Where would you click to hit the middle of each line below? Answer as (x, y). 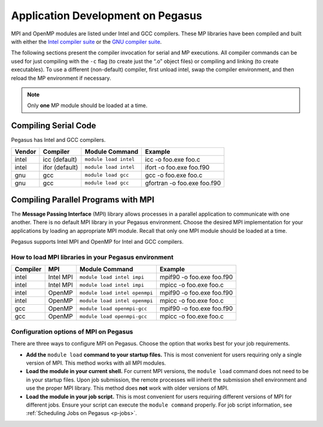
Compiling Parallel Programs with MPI (83, 200)
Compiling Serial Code (54, 126)
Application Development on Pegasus (107, 16)
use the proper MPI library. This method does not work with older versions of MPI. (127, 388)
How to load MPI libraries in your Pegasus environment (92, 258)
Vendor (25, 152)
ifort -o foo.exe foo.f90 (177, 167)
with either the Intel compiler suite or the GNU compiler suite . (86, 41)
